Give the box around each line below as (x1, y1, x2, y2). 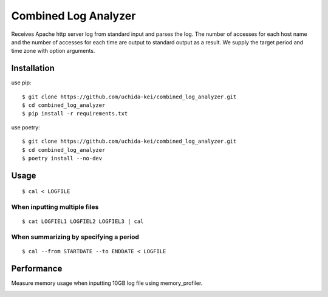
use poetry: (11, 123, 40, 131)
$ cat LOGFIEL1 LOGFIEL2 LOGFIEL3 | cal (22, 218, 144, 225)
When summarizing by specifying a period (11, 233, 140, 241)
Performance (11, 264, 63, 274)
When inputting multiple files (11, 203, 99, 211)
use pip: (11, 79, 32, 86)
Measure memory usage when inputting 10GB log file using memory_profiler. (11, 279, 203, 287)
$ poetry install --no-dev (22, 155, 103, 162)
